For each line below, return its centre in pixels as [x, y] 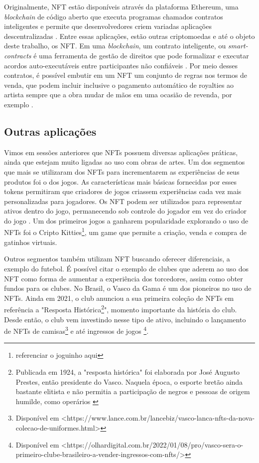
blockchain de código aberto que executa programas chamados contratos [114, 16]
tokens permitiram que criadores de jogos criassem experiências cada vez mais [123, 191]
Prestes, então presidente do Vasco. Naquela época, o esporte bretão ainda [129, 381]
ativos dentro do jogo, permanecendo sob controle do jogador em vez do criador [125, 211]
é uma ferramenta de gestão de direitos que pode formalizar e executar [141, 55]
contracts [18, 55]
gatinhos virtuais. [31, 242]
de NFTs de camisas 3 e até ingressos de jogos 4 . [76, 330]
